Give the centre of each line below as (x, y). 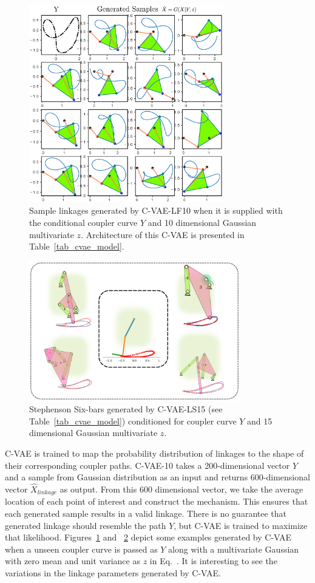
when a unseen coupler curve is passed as (81, 549)
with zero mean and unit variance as (73, 561)
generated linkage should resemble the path (86, 525)
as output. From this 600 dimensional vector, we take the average (181, 489)
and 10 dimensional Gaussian (202, 222)
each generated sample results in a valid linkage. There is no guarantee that (146, 513)
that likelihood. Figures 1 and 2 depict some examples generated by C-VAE (148, 537)
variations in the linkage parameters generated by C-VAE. (113, 572)
